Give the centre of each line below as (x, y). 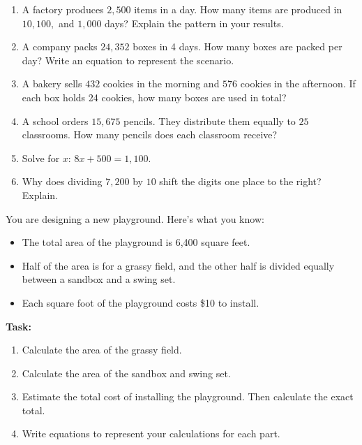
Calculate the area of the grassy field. (102, 350)
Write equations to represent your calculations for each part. (151, 433)
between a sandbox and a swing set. (99, 279)
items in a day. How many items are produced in (238, 9)
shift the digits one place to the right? (240, 181)
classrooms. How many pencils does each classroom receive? (150, 134)
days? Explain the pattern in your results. (194, 23)
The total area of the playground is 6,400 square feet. (136, 242)
